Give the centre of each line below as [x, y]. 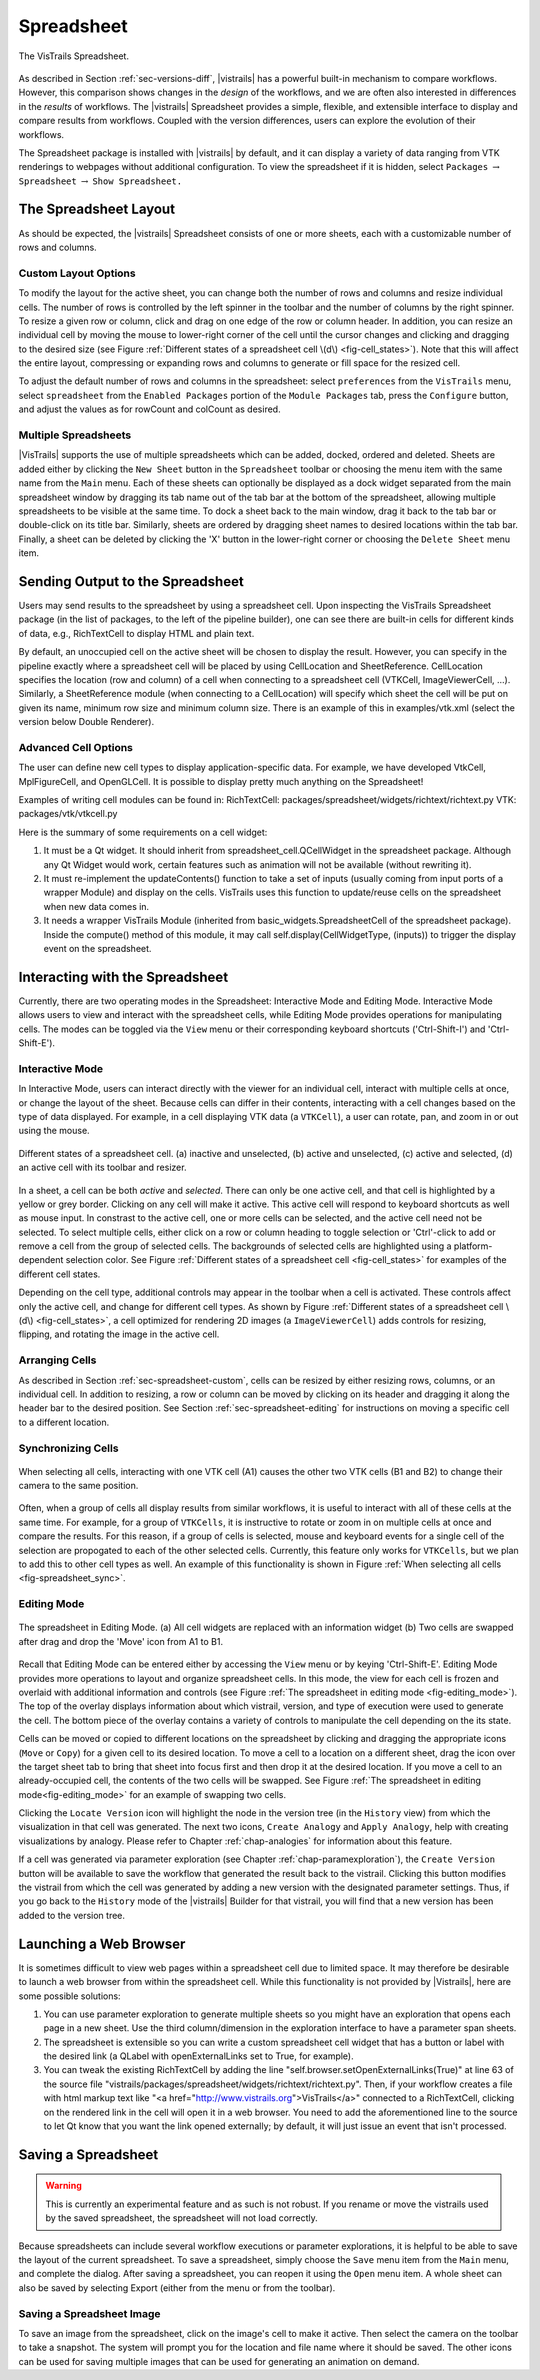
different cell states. [59, 1274]
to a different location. [64, 1422]
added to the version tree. [71, 1915]
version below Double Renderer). [86, 722]
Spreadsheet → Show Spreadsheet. [100, 181]
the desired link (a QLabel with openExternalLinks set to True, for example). [198, 2056]
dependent [41, 1260]
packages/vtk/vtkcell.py [68, 814]
